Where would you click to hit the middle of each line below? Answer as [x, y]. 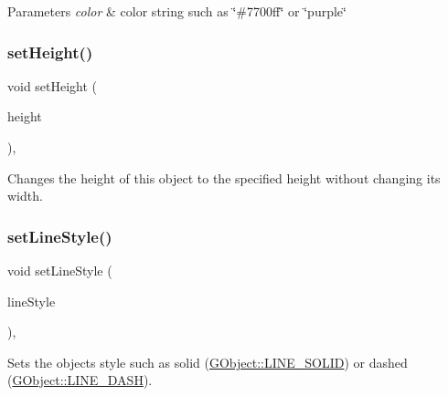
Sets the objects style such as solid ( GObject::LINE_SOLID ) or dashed [208, 362]
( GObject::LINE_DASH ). [80, 380]
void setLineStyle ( [60, 270]
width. [25, 196]
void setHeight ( [53, 85]
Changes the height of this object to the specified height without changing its [224, 177]
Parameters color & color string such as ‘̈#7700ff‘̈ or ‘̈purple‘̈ [177, 11]
